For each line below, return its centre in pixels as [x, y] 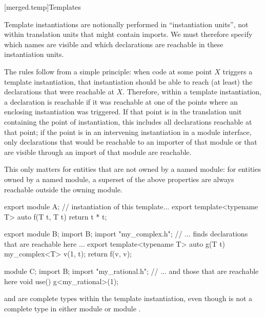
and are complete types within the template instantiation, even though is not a [128, 298]
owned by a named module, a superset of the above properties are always [119, 179]
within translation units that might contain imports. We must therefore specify [128, 34]
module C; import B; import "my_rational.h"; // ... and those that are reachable [131, 271]
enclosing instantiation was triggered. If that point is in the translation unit [123, 112]
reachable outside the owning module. [63, 189]
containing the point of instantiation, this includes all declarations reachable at [128, 121]
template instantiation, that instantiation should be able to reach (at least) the [128, 81]
